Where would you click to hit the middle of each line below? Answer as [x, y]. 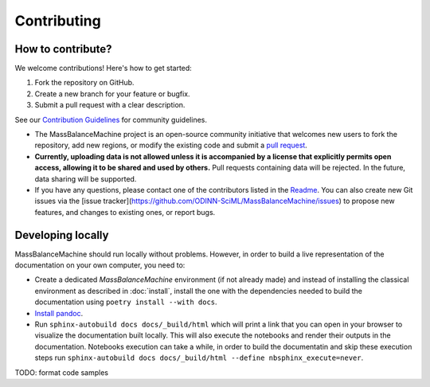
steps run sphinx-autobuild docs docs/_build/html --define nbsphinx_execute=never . [199, 358]
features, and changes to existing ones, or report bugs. [125, 212]
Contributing [58, 21]
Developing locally [62, 235]
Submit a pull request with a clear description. [110, 105]
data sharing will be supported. [86, 178]
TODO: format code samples [62, 372]
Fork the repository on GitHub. [84, 83]
